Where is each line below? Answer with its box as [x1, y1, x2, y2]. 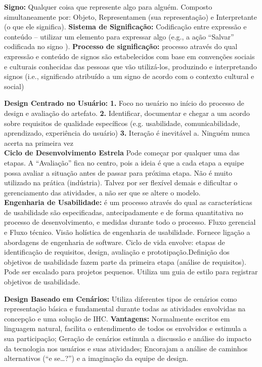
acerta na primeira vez [4, 137, 73, 148]
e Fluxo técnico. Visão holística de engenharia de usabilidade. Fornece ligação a [4, 227, 250, 237]
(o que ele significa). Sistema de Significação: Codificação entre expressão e [4, 21, 247, 32]
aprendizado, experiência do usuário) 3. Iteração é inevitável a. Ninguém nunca [4, 128, 250, 138]
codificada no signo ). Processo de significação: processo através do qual [4, 41, 238, 52]
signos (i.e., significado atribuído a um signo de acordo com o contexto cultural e [4, 71, 254, 81]
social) [4, 80, 24, 91]
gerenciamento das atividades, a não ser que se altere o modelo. [4, 187, 201, 197]
